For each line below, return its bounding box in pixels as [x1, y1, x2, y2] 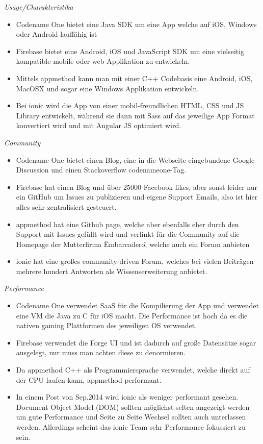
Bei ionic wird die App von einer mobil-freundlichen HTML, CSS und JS [16, 100, 244, 111]
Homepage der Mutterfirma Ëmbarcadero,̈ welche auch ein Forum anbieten [16, 238, 250, 249]
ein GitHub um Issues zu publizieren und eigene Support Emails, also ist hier [16, 191, 258, 202]
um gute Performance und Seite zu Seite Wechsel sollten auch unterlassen [16, 411, 246, 422]
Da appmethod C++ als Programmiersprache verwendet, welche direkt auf [16, 364, 250, 375]
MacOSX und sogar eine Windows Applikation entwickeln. [16, 83, 199, 93]
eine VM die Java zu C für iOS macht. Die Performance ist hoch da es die [16, 310, 248, 320]
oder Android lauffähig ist [16, 29, 97, 39]
